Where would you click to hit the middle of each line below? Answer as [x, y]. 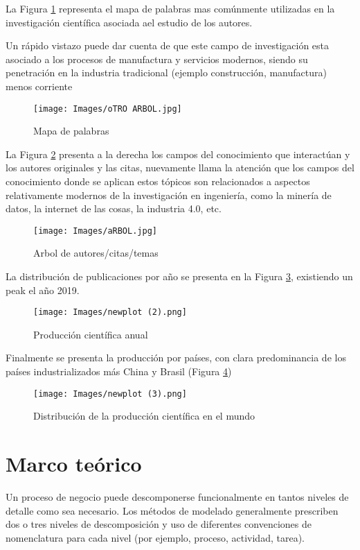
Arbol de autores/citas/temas [96, 253]
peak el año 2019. [43, 290]
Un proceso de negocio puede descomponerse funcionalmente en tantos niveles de [177, 497]
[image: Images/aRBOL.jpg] [95, 231]
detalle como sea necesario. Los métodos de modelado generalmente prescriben [172, 510]
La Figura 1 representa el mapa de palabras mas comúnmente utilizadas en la [170, 8]
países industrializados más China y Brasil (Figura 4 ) [119, 371]
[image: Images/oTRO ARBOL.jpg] [108, 109]
